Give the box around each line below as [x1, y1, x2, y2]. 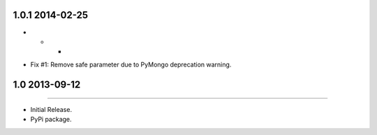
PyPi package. [30, 115, 73, 124]
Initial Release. [30, 106, 73, 114]
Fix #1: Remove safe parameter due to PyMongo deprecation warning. [30, 60, 232, 69]
